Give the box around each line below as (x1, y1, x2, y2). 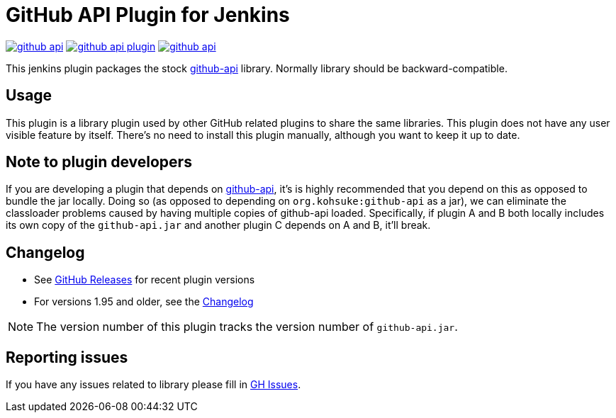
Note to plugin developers (6, 153, 192, 171)
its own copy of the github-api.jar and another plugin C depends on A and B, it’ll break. (6, 219, 431, 232)
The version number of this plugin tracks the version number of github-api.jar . (36, 320, 458, 334)
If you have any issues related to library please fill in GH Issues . (6, 378, 301, 391)
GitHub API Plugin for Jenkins (6, 3, 290, 27)
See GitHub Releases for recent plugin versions (34, 273, 255, 286)
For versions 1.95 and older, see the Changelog (34, 295, 254, 308)
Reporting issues (6, 348, 128, 366)
